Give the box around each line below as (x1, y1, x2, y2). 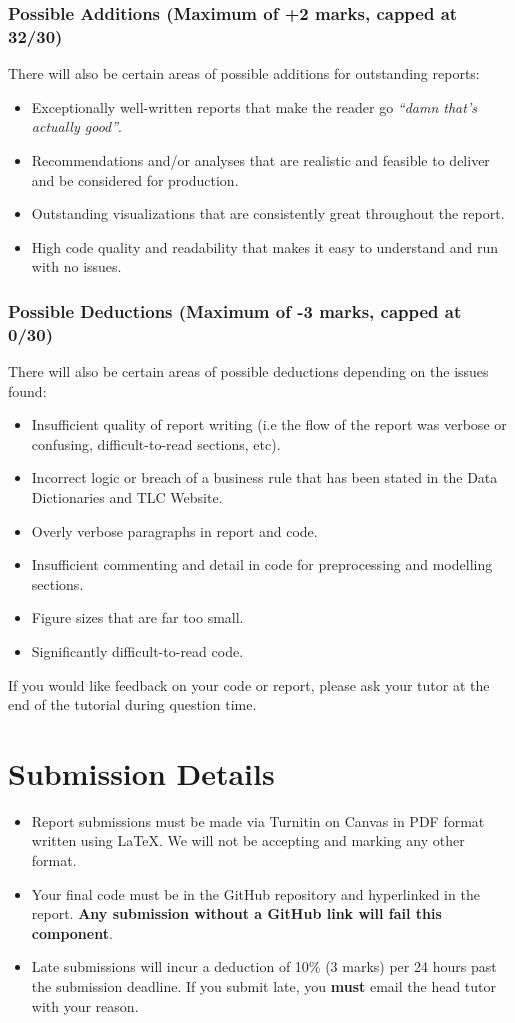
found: (8, 380, 47, 401)
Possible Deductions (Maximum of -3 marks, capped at (8, 298, 462, 323)
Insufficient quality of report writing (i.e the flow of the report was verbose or (31, 414, 507, 435)
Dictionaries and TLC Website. (31, 487, 223, 507)
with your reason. (31, 995, 139, 1016)
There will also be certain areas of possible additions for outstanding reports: (8, 63, 480, 84)
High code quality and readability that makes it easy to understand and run (31, 236, 499, 257)
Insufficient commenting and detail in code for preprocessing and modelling (31, 554, 493, 575)
